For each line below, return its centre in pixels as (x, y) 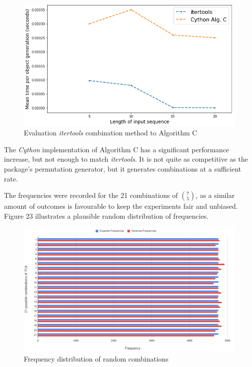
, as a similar (215, 195)
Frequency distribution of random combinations (96, 359)
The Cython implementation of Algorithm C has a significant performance (117, 149)
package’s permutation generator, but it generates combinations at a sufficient (123, 168)
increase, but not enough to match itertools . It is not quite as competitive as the (126, 159)
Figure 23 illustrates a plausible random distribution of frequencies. (106, 215)
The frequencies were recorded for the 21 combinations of (91, 195)
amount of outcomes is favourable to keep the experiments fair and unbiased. (121, 206)
